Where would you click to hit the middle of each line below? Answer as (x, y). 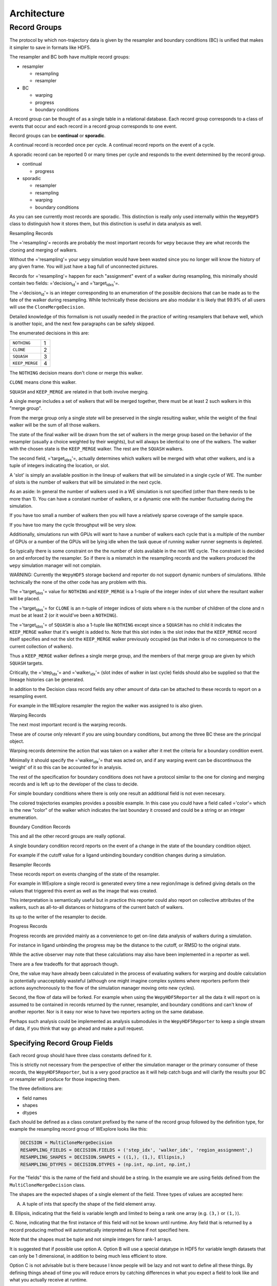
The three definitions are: (36, 1088)
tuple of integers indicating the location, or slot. (60, 466)
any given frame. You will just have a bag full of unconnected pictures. (84, 266)
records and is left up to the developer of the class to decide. (74, 784)
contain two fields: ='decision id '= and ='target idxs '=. (65, 284)
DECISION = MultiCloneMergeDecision (66, 1143)
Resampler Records (30, 865)
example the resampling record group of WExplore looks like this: (78, 1129)
